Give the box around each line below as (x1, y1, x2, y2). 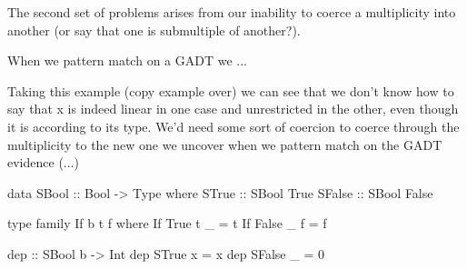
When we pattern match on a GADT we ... (7, 51, 247, 70)
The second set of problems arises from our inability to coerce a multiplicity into (7, 3, 456, 21)
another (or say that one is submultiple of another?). (7, 20, 301, 39)
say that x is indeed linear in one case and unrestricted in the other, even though (7, 99, 459, 118)
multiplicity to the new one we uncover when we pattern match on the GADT (7, 134, 442, 154)
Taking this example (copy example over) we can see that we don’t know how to (7, 81, 454, 100)
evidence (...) (7, 153, 79, 172)
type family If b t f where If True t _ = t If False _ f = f (7, 214, 327, 233)
